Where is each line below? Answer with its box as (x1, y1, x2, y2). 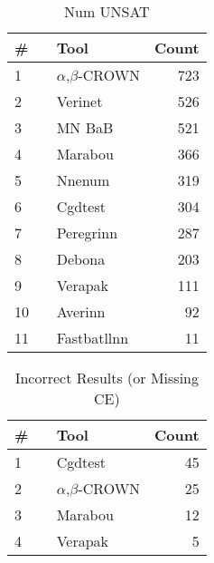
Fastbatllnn (56, 327, 129, 348)
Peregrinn (56, 222, 118, 243)
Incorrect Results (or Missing (14, 367, 200, 388)
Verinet (56, 91, 103, 112)
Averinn (56, 301, 106, 322)
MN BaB (56, 117, 114, 138)
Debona (56, 248, 106, 269)
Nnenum (56, 170, 110, 190)
